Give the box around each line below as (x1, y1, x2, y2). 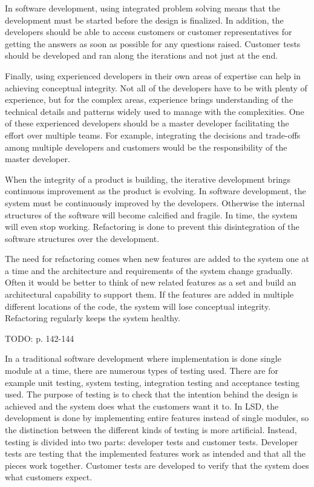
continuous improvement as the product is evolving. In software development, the (5, 185, 306, 197)
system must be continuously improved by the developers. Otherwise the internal (5, 196, 305, 209)
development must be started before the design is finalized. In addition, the (5, 13, 284, 26)
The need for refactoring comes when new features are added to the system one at (5, 252, 309, 265)
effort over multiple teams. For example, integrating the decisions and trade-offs (5, 128, 301, 141)
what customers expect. (5, 471, 93, 483)
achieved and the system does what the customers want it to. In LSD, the (5, 399, 279, 412)
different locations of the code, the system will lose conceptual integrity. (5, 299, 271, 312)
